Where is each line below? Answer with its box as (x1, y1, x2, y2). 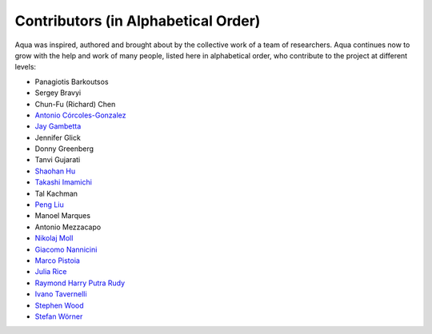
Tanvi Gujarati (34, 155, 81, 165)
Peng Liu (34, 200, 64, 209)
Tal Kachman (34, 189, 78, 198)
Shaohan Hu (34, 166, 76, 176)
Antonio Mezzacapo (34, 222, 102, 232)
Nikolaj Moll (34, 233, 74, 243)
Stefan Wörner (34, 312, 83, 321)
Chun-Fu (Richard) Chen (34, 99, 116, 109)
